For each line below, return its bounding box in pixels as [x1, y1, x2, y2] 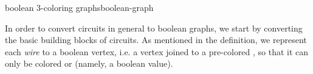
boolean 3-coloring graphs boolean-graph [5, 1, 154, 13]
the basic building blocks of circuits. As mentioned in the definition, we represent [5, 33, 307, 46]
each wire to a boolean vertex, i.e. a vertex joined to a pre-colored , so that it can [5, 45, 309, 58]
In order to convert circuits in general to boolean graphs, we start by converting [5, 21, 303, 34]
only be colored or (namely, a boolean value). [5, 57, 173, 70]
